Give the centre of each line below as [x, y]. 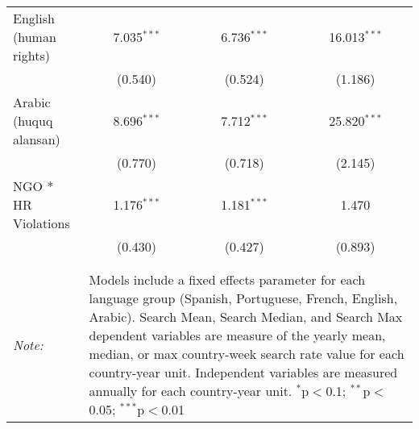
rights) [31, 55]
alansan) [37, 139]
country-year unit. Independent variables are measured [243, 372]
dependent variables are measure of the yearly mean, [237, 335]
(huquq [33, 121]
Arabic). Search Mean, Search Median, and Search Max [246, 317]
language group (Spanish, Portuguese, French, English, [243, 298]
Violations [41, 223]
